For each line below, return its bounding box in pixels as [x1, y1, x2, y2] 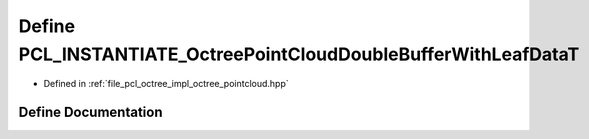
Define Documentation [18, 104, 163, 121]
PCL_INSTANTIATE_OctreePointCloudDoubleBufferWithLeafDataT [18, 43, 580, 65]
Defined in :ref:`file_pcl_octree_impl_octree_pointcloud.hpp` [43, 78, 289, 90]
